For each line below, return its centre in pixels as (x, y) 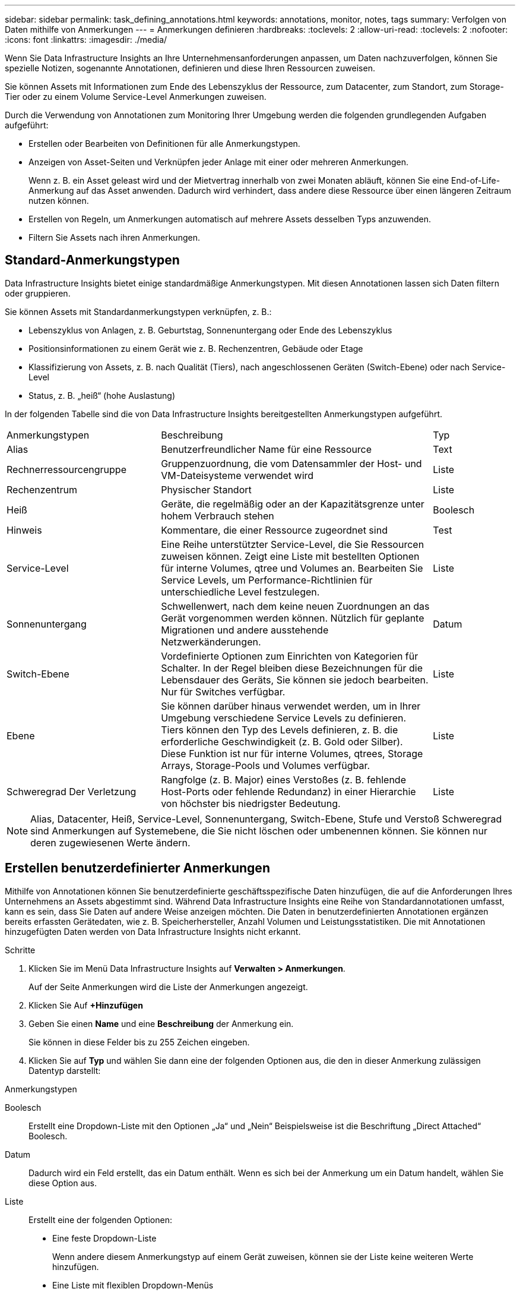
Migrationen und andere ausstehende (245, 630)
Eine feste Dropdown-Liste (104, 1238)
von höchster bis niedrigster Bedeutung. (251, 803)
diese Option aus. (63, 1183)
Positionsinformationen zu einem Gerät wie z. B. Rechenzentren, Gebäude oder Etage (196, 348)
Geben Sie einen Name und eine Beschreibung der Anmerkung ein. (161, 1023)
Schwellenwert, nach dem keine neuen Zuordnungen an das (295, 606)
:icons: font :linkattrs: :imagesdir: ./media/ (86, 40)
